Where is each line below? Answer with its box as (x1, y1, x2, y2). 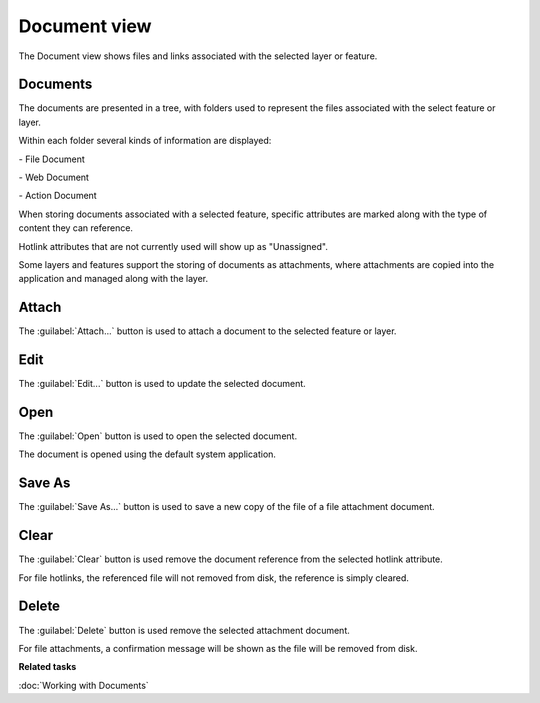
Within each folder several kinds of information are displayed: (18, 135, 272, 147)
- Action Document (18, 190, 97, 202)
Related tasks (18, 661, 77, 673)
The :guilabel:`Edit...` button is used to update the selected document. (18, 378, 307, 390)
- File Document (18, 153, 85, 165)
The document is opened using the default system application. (18, 448, 277, 460)
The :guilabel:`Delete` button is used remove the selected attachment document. (18, 624, 350, 636)
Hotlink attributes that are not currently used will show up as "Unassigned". (18, 240, 329, 252)
